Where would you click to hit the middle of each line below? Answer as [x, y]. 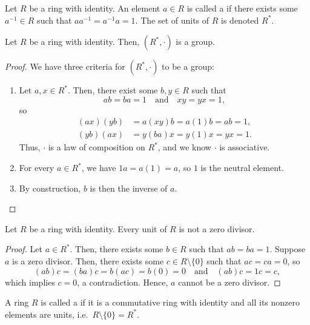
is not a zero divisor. [217, 228]
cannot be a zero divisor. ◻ [229, 282]
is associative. [245, 147]
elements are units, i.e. [47, 314]
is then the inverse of [129, 188]
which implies [30, 282]
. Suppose [288, 249]
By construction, [50, 188]
